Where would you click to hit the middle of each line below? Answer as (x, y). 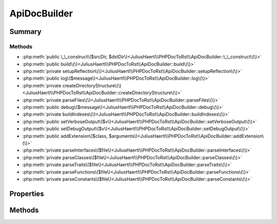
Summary (25, 32)
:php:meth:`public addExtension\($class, (65, 136)
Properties (27, 193)
